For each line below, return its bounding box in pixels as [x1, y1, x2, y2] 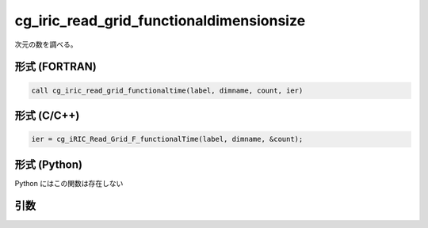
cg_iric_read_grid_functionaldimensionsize [14, 12, 306, 29]
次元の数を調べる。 [14, 40, 78, 49]
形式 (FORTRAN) [14, 60, 97, 74]
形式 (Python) [14, 158, 83, 171]
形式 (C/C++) [14, 108, 80, 122]
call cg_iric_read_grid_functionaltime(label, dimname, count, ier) [31, 85, 304, 95]
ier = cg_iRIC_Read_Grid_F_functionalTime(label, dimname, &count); [31, 135, 304, 144]
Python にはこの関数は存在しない [14, 178, 124, 188]
